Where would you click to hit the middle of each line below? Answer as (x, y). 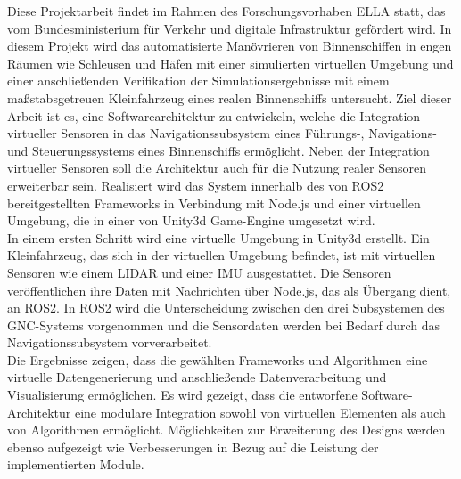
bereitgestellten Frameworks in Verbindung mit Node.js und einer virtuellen (214, 203)
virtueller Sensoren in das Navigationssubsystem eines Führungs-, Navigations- (222, 133)
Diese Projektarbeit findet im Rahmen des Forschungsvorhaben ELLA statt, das (226, 11)
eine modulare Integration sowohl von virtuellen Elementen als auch (260, 412)
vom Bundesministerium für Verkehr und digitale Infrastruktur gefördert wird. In (230, 28)
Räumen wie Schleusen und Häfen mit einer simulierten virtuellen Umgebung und (230, 63)
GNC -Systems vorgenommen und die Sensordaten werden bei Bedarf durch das (223, 325)
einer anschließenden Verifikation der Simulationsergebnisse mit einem (198, 81)
